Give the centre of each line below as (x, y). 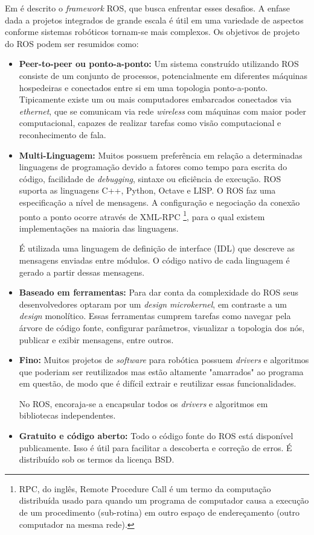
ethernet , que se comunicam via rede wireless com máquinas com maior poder (163, 111)
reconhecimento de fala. (62, 134)
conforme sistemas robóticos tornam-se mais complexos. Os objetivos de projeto (152, 32)
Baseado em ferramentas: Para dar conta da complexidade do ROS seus (159, 292)
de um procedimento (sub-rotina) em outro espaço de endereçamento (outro (159, 512)
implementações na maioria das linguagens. (99, 228)
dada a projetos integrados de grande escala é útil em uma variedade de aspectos (154, 20)
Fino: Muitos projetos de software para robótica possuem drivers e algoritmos (164, 360)
